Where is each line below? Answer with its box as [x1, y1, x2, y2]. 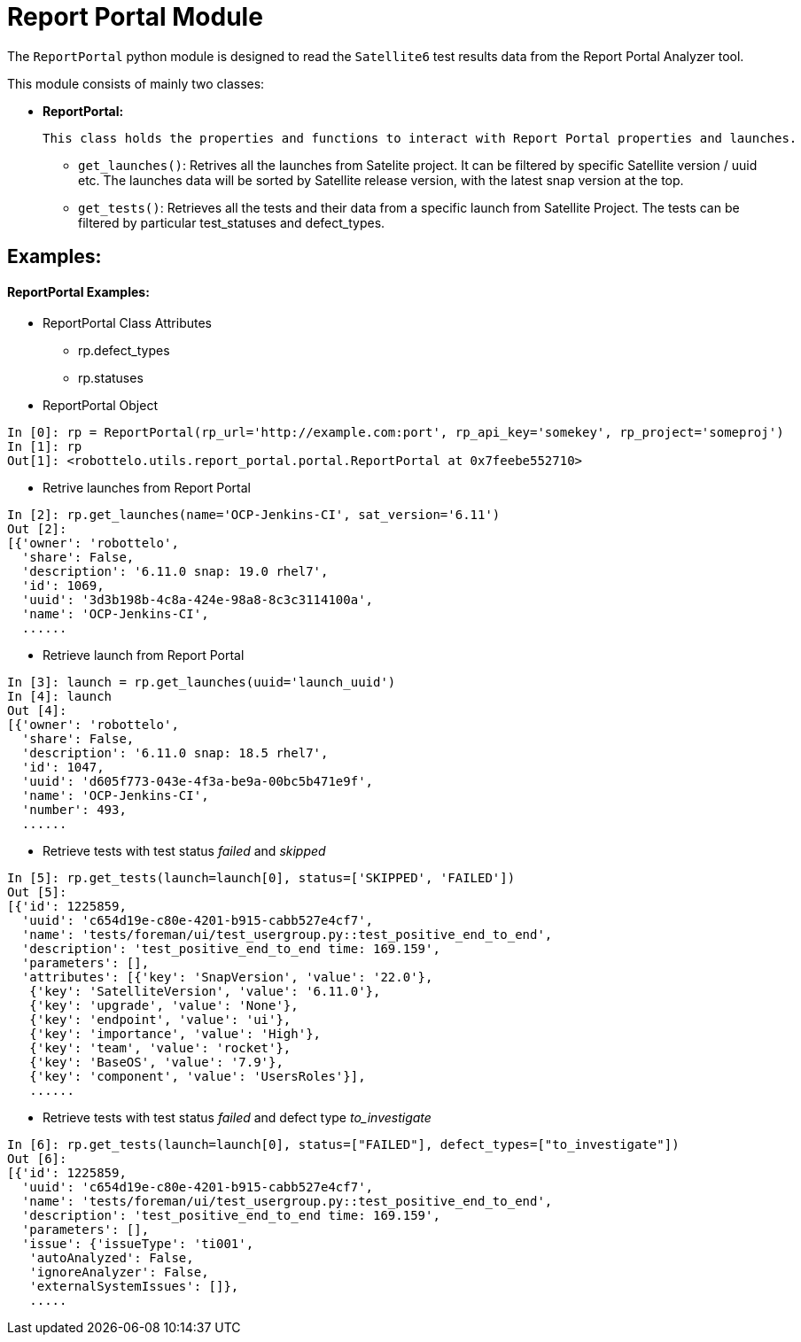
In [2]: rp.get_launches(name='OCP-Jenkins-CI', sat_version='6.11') [7, 508, 501, 523]
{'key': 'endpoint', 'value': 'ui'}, [29, 1012, 292, 1028]
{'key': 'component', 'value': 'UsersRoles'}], [29, 1069, 366, 1084]
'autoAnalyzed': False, [29, 1251, 194, 1266]
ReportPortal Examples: [7, 283, 150, 299]
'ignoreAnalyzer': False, [29, 1265, 209, 1280]
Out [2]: [7, 522, 67, 537]
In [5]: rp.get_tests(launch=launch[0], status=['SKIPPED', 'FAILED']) [7, 871, 516, 886]
